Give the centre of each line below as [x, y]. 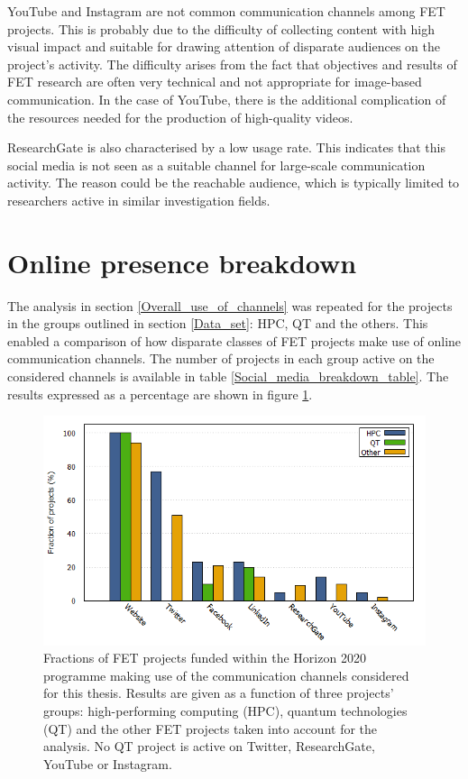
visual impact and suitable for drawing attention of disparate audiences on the [224, 46]
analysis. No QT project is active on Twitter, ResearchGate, [209, 746]
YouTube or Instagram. [108, 763]
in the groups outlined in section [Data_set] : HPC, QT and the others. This [218, 323]
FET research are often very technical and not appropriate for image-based [215, 82]
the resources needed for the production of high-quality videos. [180, 117]
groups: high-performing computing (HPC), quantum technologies [225, 710]
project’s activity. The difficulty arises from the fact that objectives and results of [232, 64]
